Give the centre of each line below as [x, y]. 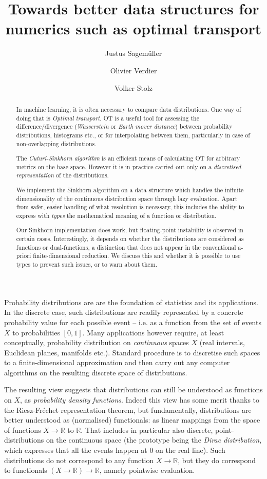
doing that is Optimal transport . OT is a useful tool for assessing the [108, 118]
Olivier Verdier [133, 70]
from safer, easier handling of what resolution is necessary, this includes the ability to [130, 207]
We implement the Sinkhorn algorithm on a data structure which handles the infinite [130, 189]
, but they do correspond [217, 460]
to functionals [26, 470]
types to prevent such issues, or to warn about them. [87, 264]
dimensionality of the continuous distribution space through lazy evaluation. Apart [127, 198]
